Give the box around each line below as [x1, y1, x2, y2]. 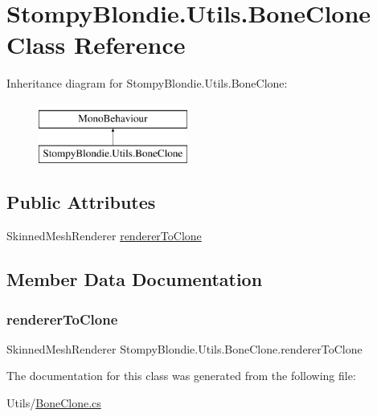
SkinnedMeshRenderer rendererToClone [6, 227, 202, 244]
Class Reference [6, 28, 186, 61]
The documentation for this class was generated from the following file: [6, 367, 356, 384]
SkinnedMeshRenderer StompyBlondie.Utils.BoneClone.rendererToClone [6, 340, 363, 357]
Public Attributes [6, 190, 156, 215]
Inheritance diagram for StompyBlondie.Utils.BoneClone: [6, 75, 288, 92]
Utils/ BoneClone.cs [6, 395, 101, 411]
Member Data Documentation [6, 267, 263, 292]
